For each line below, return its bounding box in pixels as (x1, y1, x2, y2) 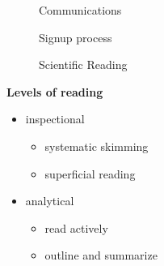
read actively (44, 219, 108, 236)
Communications (39, 2, 122, 18)
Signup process (39, 28, 112, 45)
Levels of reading (6, 83, 103, 100)
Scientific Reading (39, 56, 128, 73)
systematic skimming (44, 137, 149, 154)
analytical (25, 192, 74, 209)
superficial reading (44, 165, 136, 182)
